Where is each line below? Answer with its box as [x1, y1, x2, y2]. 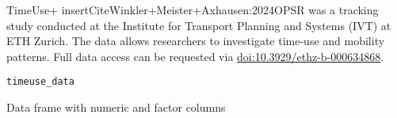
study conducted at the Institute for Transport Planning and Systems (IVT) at [6, 17, 391, 33]
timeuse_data [6, 76, 74, 88]
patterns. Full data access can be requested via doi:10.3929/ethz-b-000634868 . [6, 48, 384, 64]
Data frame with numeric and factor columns [6, 99, 226, 116]
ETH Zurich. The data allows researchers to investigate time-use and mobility [6, 32, 385, 49]
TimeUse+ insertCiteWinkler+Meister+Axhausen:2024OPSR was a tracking [6, 2, 379, 17]
